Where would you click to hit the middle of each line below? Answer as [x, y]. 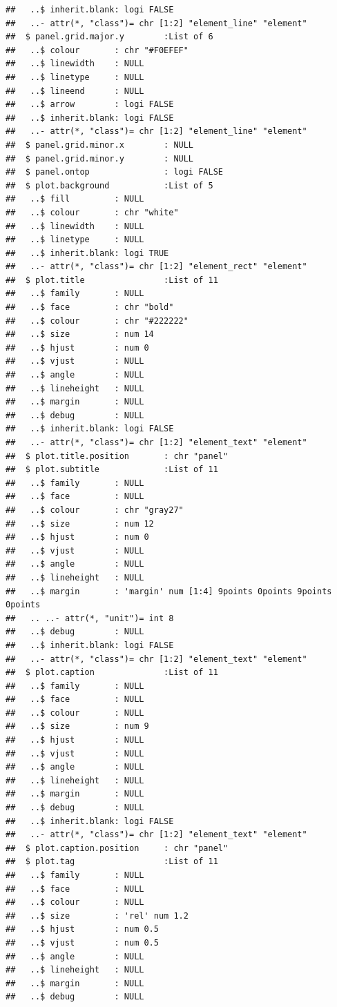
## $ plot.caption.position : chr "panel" [117, 848]
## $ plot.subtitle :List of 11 [112, 470]
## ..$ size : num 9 [77, 726]
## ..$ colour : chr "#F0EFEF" [97, 50]
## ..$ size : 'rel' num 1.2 [97, 916]
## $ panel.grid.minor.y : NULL [100, 158]
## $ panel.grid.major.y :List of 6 [109, 37]
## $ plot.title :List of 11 [112, 280]
